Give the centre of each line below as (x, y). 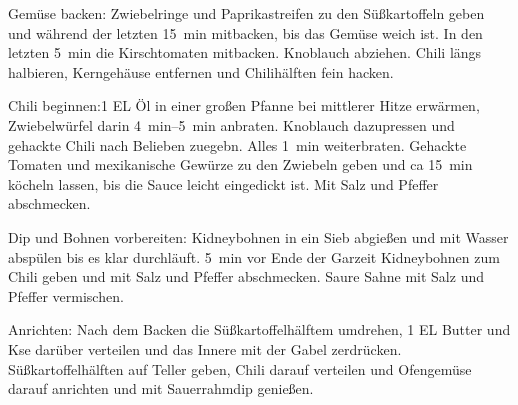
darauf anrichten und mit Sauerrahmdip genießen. (161, 388)
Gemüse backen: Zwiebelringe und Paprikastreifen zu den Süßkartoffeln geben (246, 13)
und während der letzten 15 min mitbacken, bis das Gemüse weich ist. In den (245, 32)
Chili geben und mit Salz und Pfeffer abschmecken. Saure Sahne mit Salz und (246, 276)
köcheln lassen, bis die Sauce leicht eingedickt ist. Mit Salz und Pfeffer (223, 183)
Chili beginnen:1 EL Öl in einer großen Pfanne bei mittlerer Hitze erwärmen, (244, 105)
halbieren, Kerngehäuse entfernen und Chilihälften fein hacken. (201, 71)
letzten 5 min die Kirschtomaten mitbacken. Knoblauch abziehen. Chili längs (245, 52)
